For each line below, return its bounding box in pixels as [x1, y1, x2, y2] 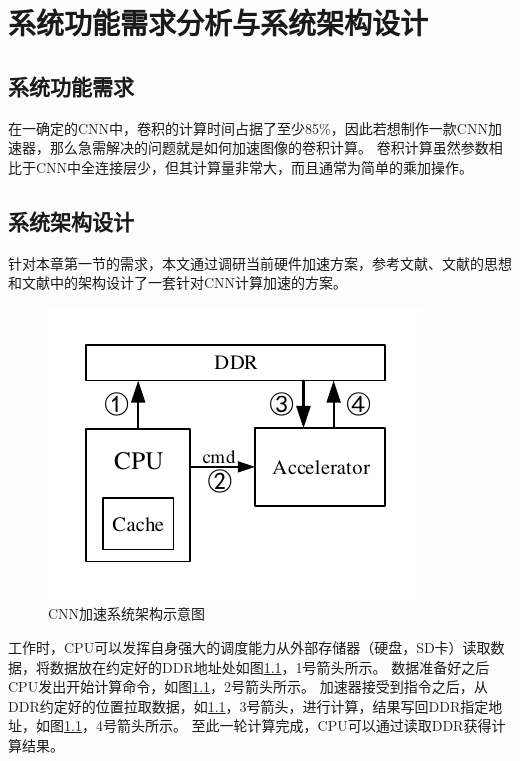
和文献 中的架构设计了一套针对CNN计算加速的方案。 [8, 272, 348, 293]
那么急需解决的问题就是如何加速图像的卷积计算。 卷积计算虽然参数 [49, 137, 489, 158]
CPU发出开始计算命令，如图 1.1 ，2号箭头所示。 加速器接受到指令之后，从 [8, 676, 488, 697]
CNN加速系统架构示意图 [48, 603, 206, 624]
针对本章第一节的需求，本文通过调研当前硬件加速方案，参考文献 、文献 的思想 [8, 252, 512, 273]
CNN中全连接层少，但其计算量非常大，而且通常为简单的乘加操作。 [35, 156, 474, 177]
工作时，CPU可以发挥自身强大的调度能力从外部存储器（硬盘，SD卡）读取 [8, 636, 491, 657]
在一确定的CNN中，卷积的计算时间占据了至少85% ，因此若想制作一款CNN [8, 117, 488, 138]
